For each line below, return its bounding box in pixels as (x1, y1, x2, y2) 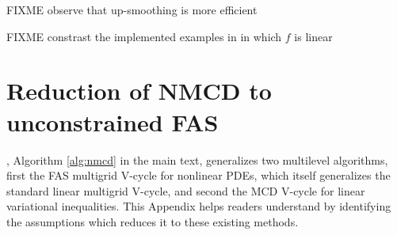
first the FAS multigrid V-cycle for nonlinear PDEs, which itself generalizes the (6, 167, 391, 184)
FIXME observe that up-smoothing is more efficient (6, 2, 258, 17)
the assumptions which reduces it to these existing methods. (6, 213, 299, 229)
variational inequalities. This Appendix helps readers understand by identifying (6, 198, 391, 214)
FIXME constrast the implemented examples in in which (6, 28, 282, 44)
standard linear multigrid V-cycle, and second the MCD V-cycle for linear (6, 182, 365, 199)
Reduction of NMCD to (6, 74, 272, 107)
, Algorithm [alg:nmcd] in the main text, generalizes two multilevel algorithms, (6, 151, 388, 168)
